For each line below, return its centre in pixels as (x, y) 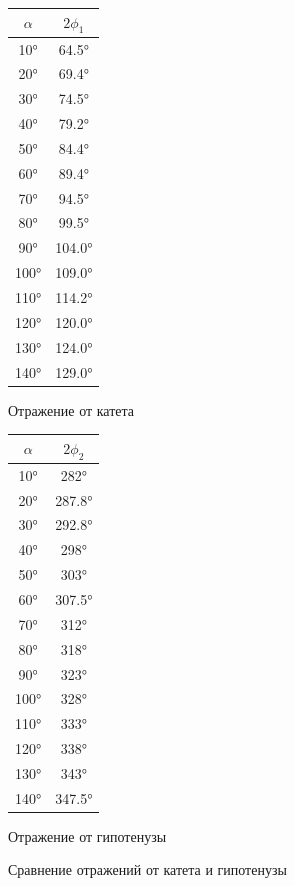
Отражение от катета (71, 409)
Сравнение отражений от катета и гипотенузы (147, 869)
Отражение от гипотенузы (87, 835)
